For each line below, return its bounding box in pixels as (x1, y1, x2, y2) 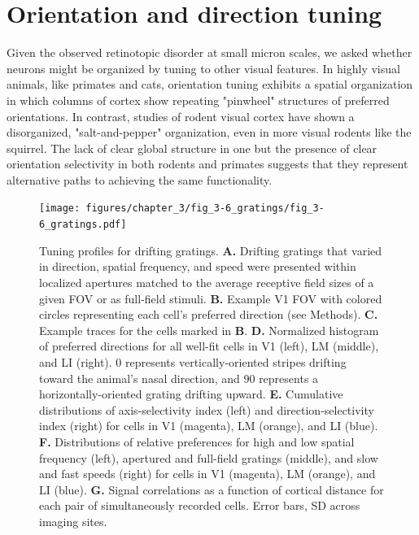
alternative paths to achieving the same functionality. (7, 171, 273, 188)
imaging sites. (39, 512, 107, 529)
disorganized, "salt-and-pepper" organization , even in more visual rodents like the (7, 124, 412, 141)
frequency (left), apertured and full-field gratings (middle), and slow (39, 449, 378, 466)
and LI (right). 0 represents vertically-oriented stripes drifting (39, 353, 347, 370)
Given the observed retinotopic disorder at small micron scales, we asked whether (7, 44, 412, 61)
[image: (39, 202, 81, 215)
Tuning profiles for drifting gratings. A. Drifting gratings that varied (39, 241, 382, 259)
